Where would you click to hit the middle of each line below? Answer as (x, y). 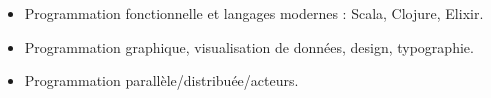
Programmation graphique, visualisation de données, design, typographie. (249, 46)
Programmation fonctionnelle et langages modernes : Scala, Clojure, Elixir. (254, 13)
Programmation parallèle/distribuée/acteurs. (161, 80)
